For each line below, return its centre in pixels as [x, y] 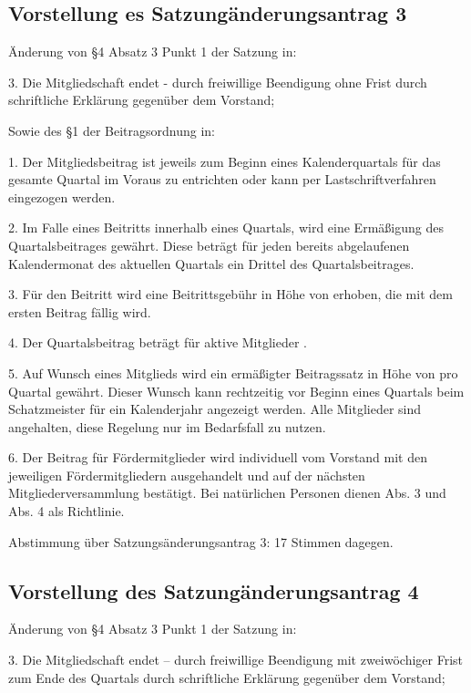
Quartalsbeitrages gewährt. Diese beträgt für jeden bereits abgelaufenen [209, 245]
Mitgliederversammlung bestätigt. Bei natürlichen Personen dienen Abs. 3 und [227, 493]
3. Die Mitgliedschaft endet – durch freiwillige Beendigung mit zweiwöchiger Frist [236, 660]
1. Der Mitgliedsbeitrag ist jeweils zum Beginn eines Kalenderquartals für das [225, 161]
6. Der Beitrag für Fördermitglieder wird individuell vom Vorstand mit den [218, 457]
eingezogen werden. [62, 197]
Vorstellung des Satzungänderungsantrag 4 [214, 590]
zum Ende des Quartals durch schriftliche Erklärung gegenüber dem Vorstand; [227, 677]
